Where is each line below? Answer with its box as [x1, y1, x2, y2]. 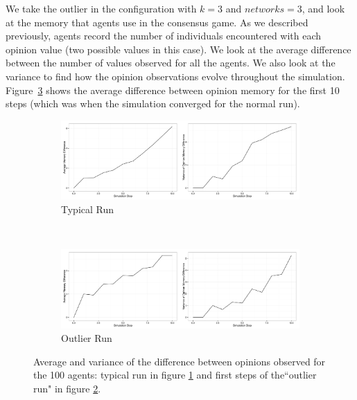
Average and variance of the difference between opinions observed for [33, 354, 326, 368]
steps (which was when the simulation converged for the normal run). [6, 96, 300, 111]
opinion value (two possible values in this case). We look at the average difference [6, 42, 351, 56]
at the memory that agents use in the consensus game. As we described [6, 15, 308, 29]
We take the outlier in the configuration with [6, 1, 197, 15]
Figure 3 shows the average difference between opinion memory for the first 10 [6, 82, 340, 97]
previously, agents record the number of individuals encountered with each [6, 28, 322, 43]
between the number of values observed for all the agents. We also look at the [6, 55, 336, 70]
